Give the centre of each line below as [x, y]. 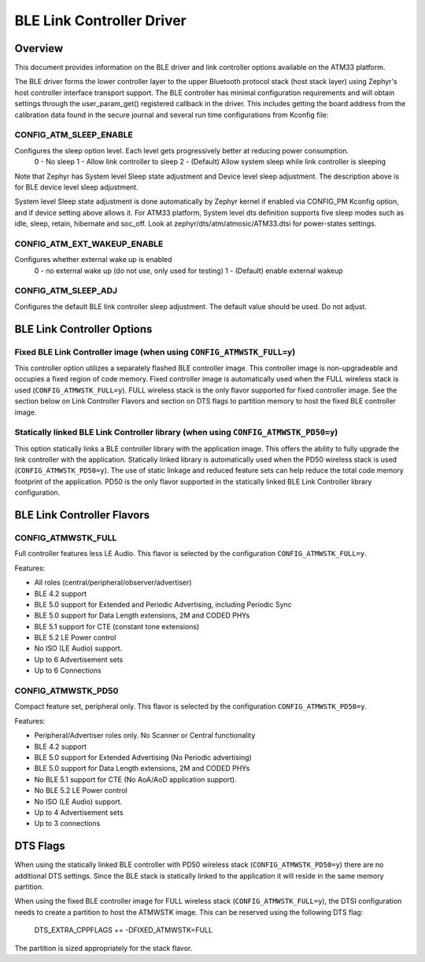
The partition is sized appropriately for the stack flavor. [103, 948]
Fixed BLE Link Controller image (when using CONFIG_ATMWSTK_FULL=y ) [155, 352]
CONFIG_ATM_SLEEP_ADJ [66, 291]
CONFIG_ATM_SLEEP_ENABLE [74, 135]
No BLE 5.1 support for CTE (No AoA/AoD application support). [135, 780]
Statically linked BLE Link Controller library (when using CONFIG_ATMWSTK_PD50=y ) [176, 433]
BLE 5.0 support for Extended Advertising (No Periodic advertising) [143, 757]
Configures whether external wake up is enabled [93, 260]
